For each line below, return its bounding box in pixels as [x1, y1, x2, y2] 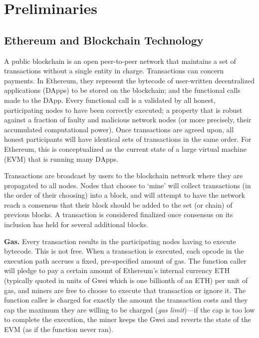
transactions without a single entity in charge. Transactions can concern [4, 65, 224, 76]
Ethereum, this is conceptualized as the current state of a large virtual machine [4, 143, 247, 154]
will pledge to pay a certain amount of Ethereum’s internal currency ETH [4, 265, 230, 276]
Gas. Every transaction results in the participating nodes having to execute [4, 236, 236, 246]
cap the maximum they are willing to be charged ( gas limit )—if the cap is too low [4, 304, 255, 315]
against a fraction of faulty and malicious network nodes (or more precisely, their [4, 114, 252, 125]
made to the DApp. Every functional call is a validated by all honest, [4, 94, 216, 105]
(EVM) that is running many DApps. [4, 153, 118, 164]
